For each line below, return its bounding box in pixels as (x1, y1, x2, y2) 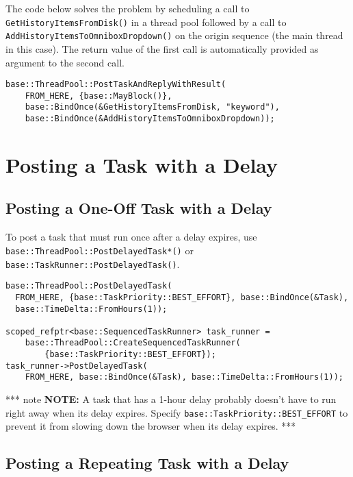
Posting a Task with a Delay (5, 150, 278, 178)
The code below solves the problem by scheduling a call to (5, 1, 250, 15)
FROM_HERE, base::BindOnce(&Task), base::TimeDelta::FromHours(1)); (25, 372, 343, 382)
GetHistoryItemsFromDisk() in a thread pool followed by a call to (5, 14, 287, 29)
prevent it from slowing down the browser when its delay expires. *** (5, 419, 296, 433)
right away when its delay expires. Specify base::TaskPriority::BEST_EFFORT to (5, 405, 348, 419)
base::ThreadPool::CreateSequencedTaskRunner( (25, 338, 241, 348)
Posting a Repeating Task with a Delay (5, 452, 289, 474)
